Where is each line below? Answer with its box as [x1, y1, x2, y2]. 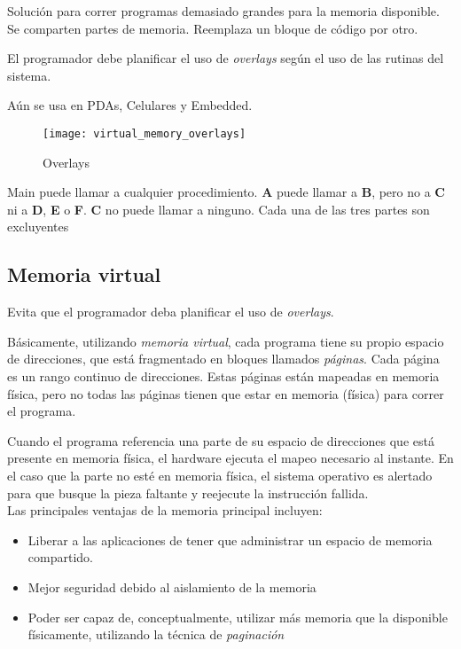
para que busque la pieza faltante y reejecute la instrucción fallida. [7, 483, 369, 502]
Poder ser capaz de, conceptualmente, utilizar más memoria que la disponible [27, 607, 448, 626]
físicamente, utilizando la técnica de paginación [27, 625, 285, 644]
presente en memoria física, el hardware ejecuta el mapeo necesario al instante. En [7, 449, 454, 467]
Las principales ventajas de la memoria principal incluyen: [7, 501, 323, 520]
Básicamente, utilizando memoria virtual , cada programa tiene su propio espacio [7, 332, 444, 350]
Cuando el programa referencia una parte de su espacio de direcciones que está [7, 431, 434, 450]
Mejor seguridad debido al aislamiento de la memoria [27, 577, 316, 596]
